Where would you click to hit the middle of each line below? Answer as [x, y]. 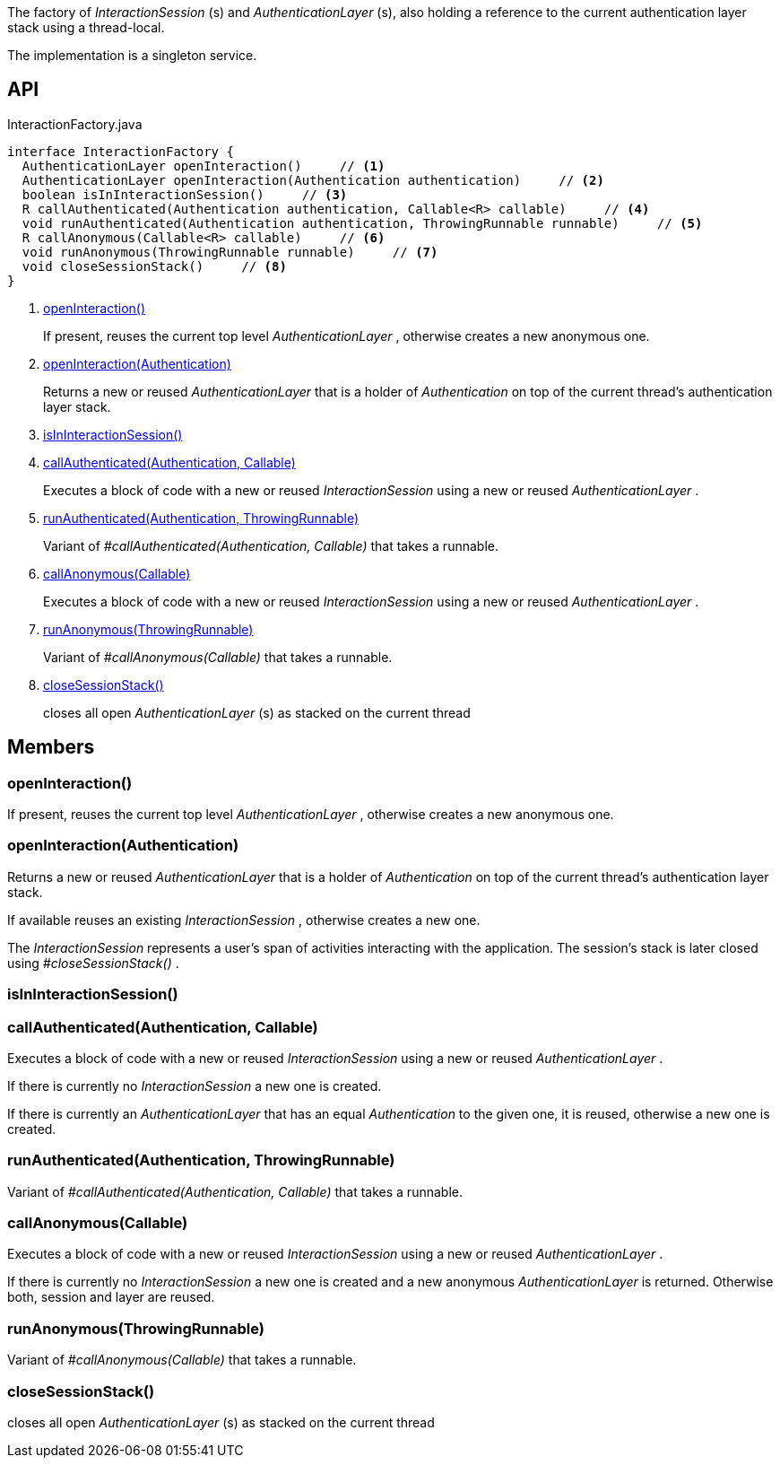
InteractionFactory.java [75, 124]
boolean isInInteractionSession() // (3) [185, 194]
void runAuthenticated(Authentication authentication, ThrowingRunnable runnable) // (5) [362, 223]
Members [51, 747]
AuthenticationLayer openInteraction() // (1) [204, 166]
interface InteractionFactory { [121, 151]
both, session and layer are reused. [111, 1297]
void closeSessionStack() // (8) [154, 266]
